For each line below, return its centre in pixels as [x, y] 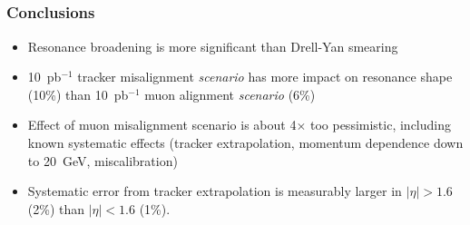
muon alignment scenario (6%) [230, 94]
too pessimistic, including [380, 125]
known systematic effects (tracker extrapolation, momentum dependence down [245, 142]
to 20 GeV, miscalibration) [103, 160]
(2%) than [56, 208]
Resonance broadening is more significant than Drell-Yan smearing [213, 46]
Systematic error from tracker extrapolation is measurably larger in [215, 191]
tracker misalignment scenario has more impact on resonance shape [265, 77]
